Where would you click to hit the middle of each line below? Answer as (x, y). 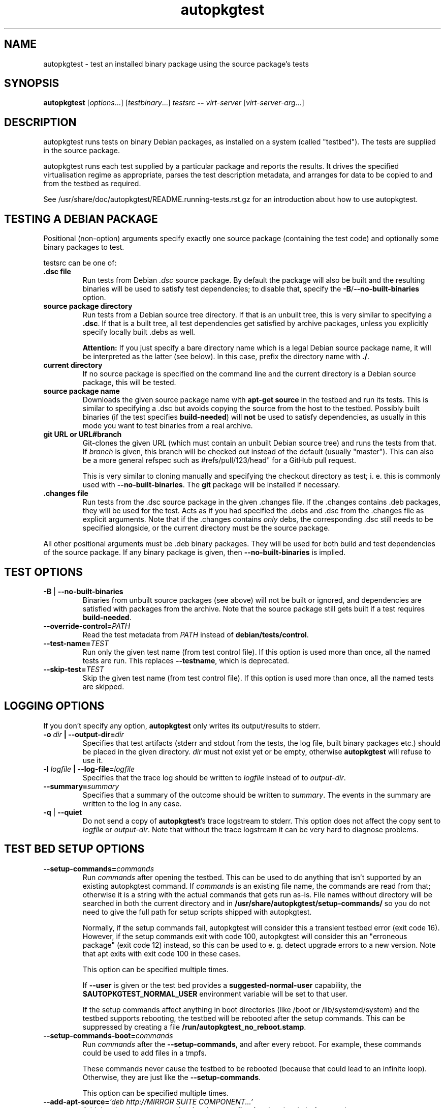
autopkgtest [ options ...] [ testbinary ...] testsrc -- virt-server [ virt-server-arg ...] (174, 103)
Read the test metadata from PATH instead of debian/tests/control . (196, 634)
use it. (93, 760)
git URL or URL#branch (83, 434)
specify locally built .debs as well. (139, 332)
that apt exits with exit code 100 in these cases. (162, 953)
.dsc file (57, 272)
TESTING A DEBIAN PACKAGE (81, 219)
